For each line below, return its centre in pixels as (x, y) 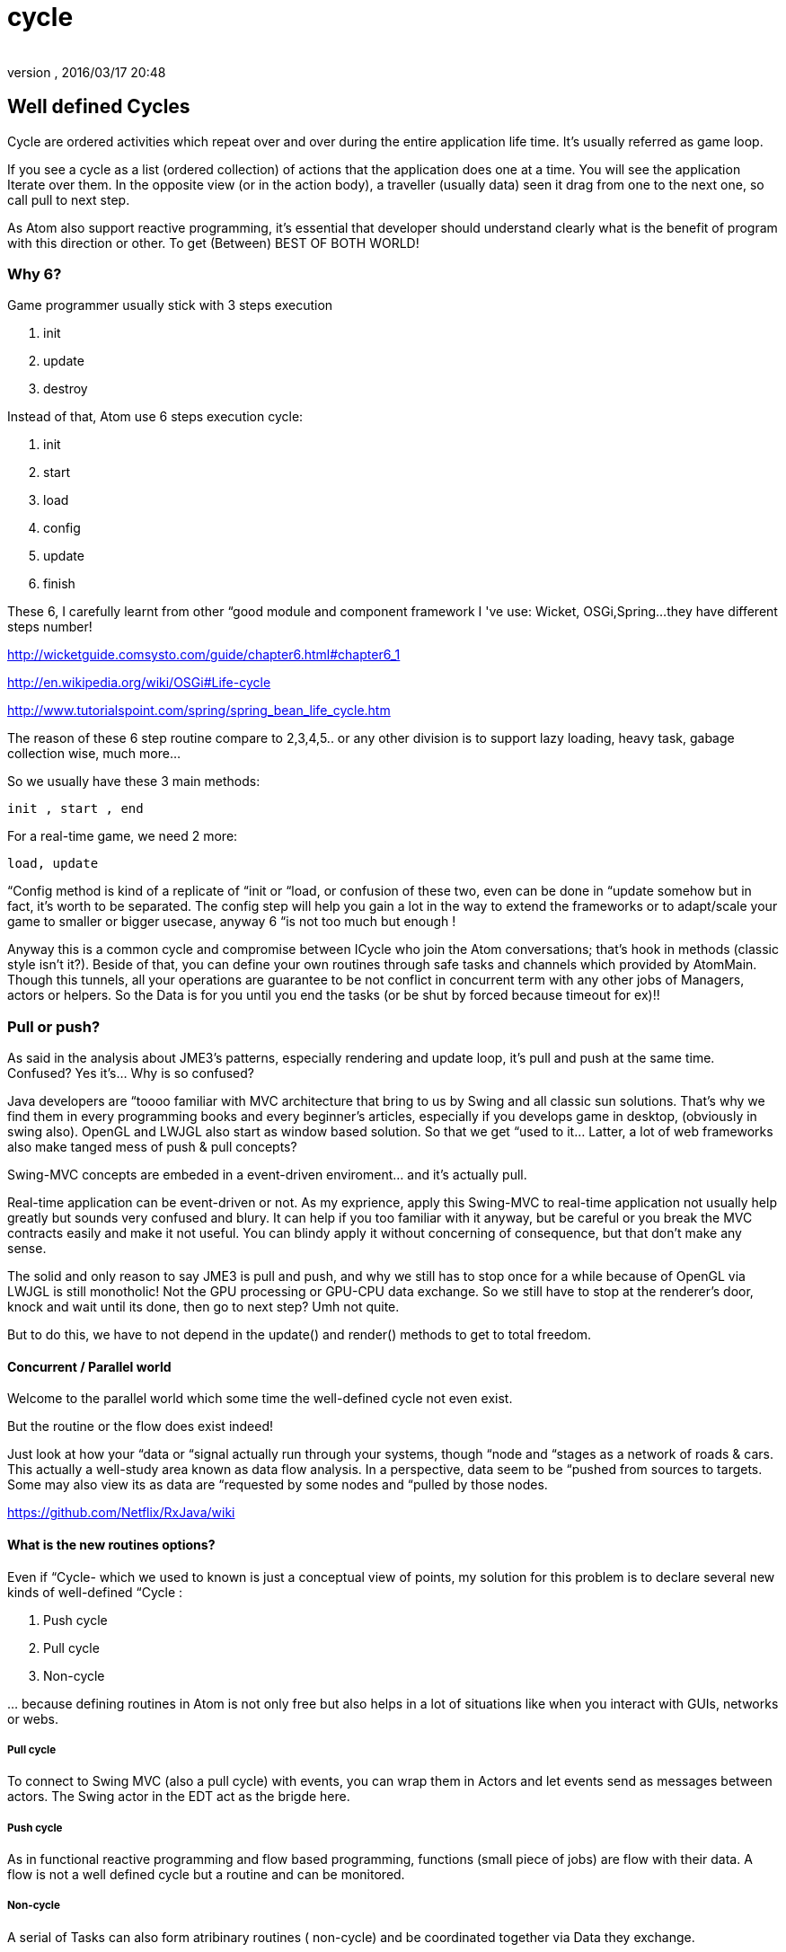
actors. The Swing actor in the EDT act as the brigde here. (179, 1797)
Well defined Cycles (99, 107)
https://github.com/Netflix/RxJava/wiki (121, 1513)
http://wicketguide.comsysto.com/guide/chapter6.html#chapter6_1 (204, 655)
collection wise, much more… (94, 754)
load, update (53, 864)
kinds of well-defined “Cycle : (95, 1592)
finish (59, 584)
